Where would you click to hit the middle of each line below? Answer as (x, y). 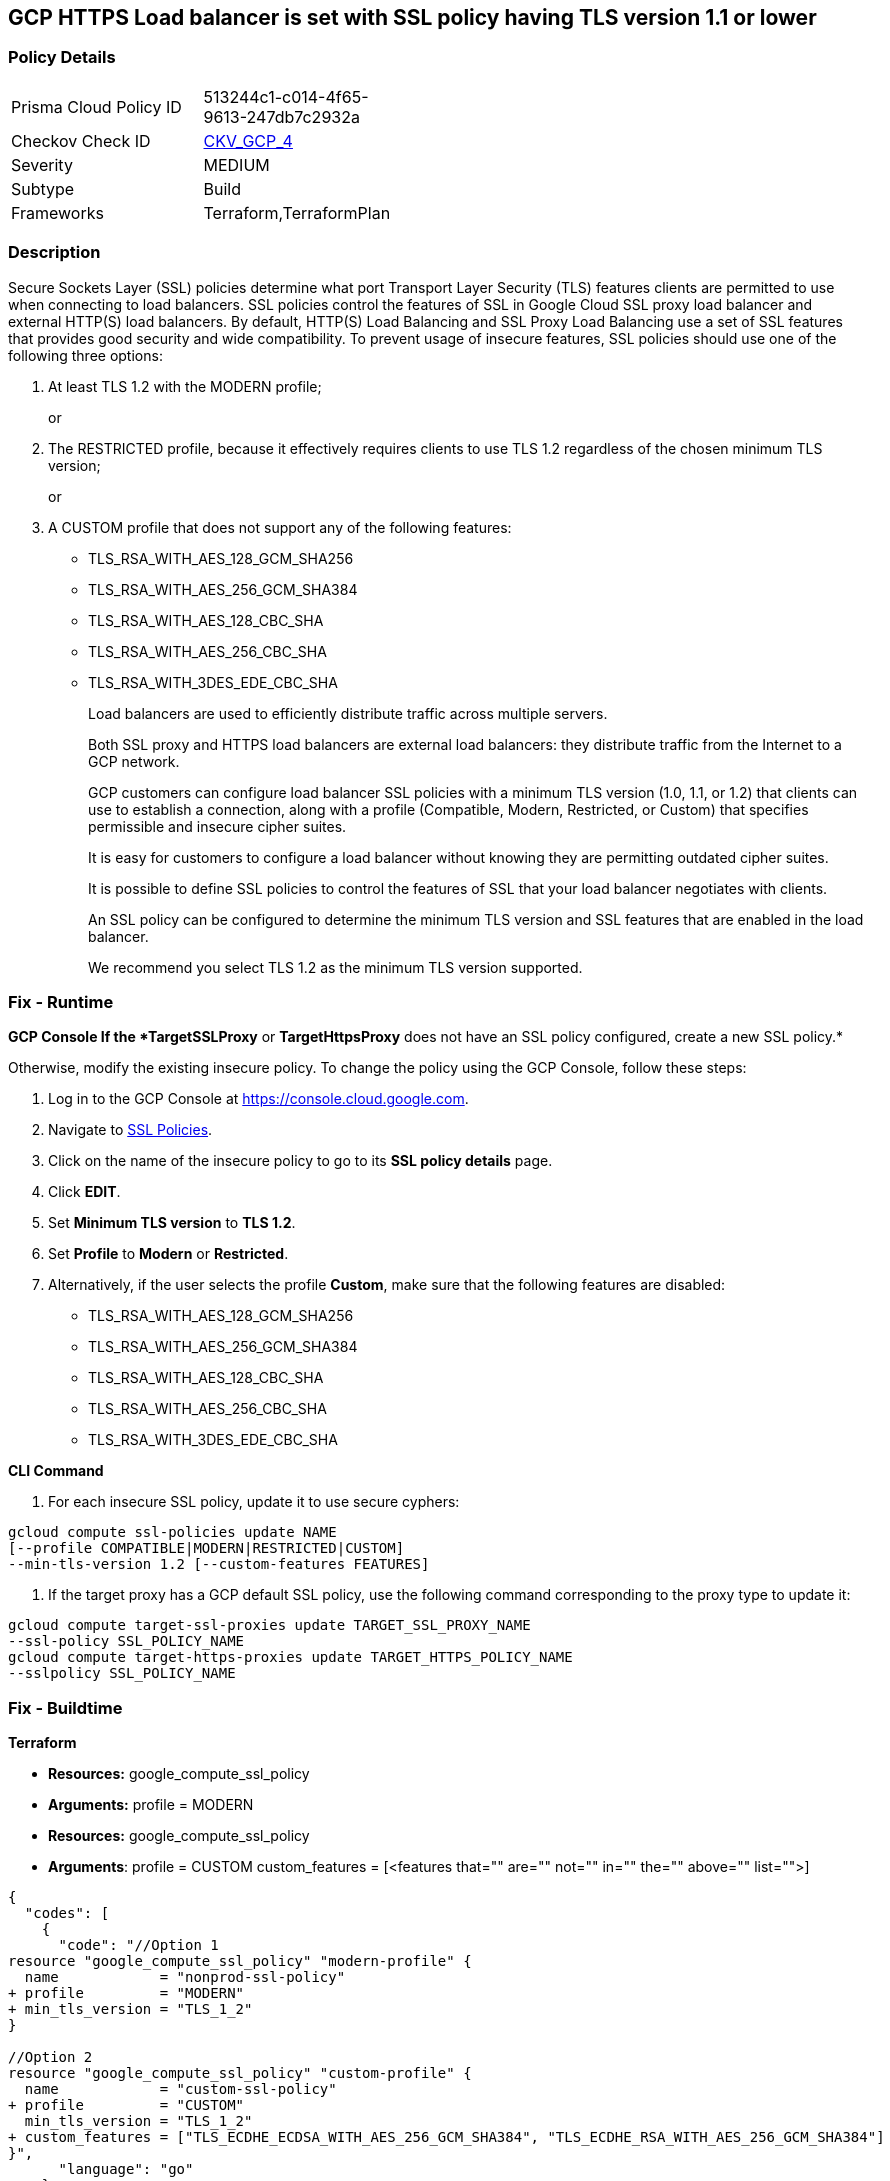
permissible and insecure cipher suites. (217, 826)
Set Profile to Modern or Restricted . (168, 1254)
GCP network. (134, 761)
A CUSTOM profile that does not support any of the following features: (280, 527)
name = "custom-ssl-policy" (180, 2089)
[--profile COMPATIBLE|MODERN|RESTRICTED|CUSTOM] (206, 1548)
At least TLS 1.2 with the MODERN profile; (185, 386)
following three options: (85, 355)
